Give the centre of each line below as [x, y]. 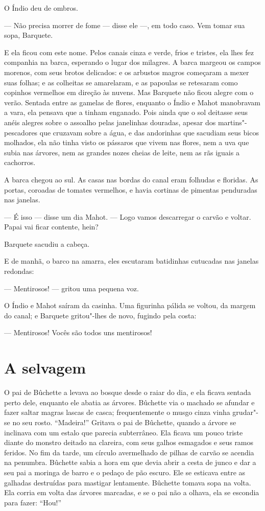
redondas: [19, 271]
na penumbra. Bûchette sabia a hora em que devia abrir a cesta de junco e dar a [130, 462]
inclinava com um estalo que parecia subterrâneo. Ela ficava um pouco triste [124, 432]
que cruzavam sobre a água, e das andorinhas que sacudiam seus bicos [149, 132]
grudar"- [245, 412]
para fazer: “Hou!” [33, 502]
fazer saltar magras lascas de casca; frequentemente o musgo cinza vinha [117, 412]
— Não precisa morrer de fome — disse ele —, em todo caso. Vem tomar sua [125, 25]
